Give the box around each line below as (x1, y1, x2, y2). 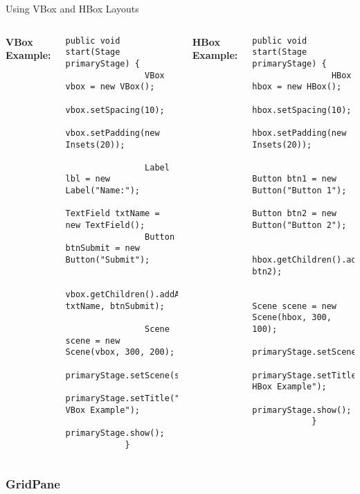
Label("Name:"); (65, 186, 140, 196)
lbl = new (65, 174, 110, 184)
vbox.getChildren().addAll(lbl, (65, 290, 215, 300)
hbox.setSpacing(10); (252, 105, 352, 115)
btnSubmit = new (65, 243, 140, 254)
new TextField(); (65, 220, 145, 231)
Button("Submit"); (65, 255, 150, 265)
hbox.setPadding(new (252, 127, 347, 138)
